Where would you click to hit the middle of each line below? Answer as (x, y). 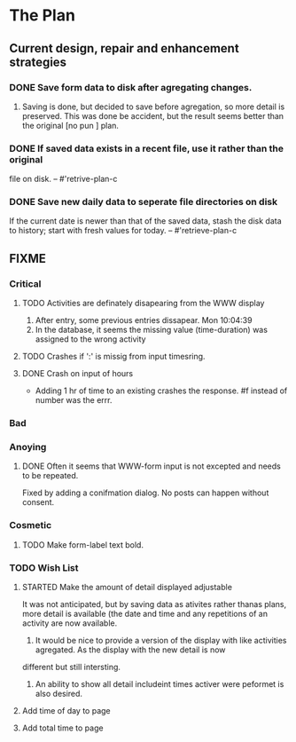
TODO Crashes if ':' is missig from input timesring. (113, 357)
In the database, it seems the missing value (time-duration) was (152, 330)
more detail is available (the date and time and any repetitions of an (145, 613)
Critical (25, 283)
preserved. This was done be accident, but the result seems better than (153, 115)
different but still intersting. (71, 667)
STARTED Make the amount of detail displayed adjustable (127, 587)
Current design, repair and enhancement (124, 48)
